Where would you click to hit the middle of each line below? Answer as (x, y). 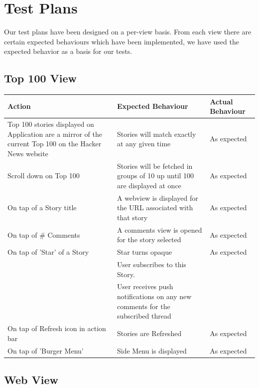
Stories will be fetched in (155, 166)
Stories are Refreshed (149, 333)
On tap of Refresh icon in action (57, 328)
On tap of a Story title (42, 207)
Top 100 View (41, 78)
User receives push (145, 286)
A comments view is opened (159, 229)
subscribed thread (144, 316)
